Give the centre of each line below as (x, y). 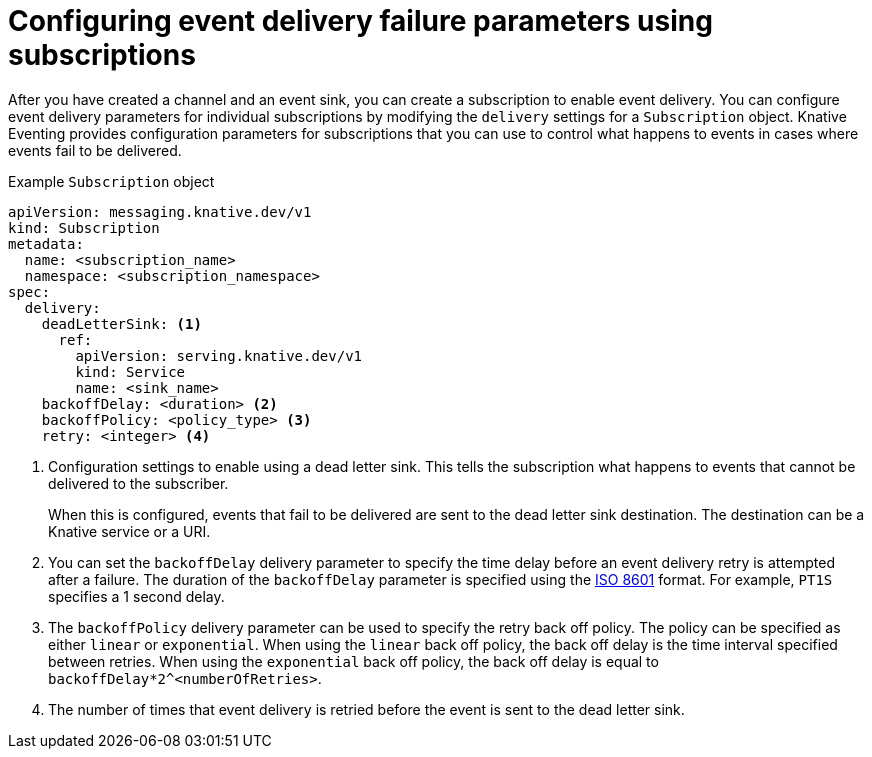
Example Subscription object (111, 181)
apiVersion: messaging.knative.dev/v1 (160, 211)
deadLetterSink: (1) (121, 323)
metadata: (46, 243)
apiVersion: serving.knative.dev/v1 (219, 355)
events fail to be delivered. (95, 150)
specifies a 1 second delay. (136, 596)
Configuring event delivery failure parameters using (360, 21)
